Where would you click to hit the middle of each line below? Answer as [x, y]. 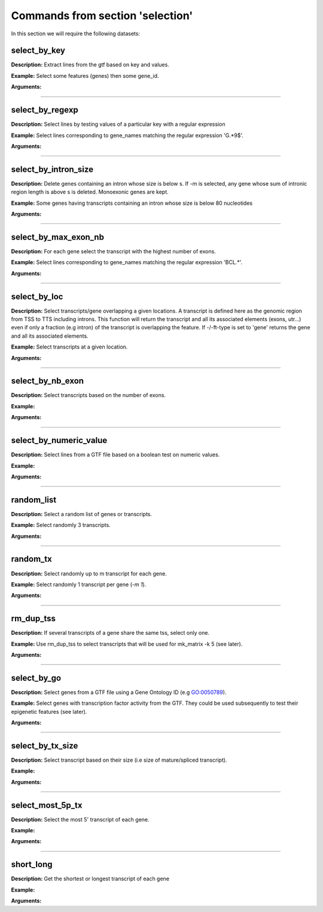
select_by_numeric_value [59, 440]
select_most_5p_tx [47, 805]
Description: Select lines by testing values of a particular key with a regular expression [118, 124]
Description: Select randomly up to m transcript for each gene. [89, 573]
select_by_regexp [45, 110]
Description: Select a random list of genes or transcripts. [82, 514]
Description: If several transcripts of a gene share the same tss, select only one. [110, 633]
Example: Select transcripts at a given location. [69, 347]
